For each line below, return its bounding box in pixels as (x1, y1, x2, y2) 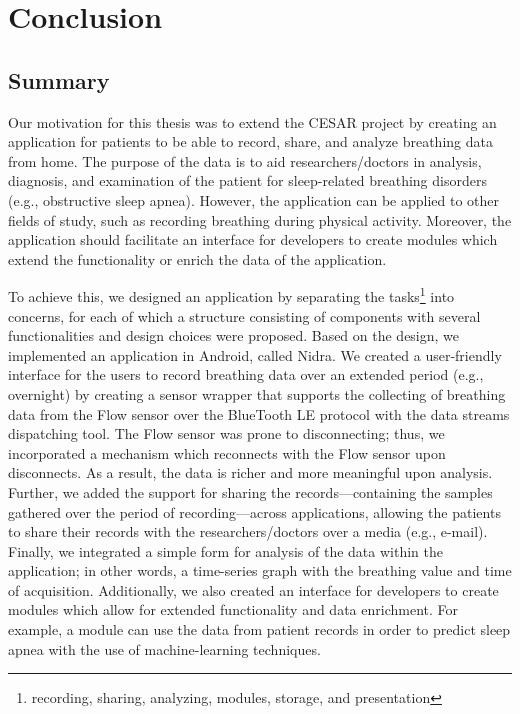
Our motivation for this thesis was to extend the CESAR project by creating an (8, 111, 497, 132)
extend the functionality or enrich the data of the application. (8, 248, 387, 269)
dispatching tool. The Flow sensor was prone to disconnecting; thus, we (8, 423, 445, 444)
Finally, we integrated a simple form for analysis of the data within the (8, 540, 443, 561)
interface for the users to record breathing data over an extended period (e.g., (8, 364, 484, 385)
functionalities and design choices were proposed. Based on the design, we (8, 325, 460, 346)
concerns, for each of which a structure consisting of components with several (8, 305, 481, 326)
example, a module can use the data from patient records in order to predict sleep (8, 619, 511, 640)
